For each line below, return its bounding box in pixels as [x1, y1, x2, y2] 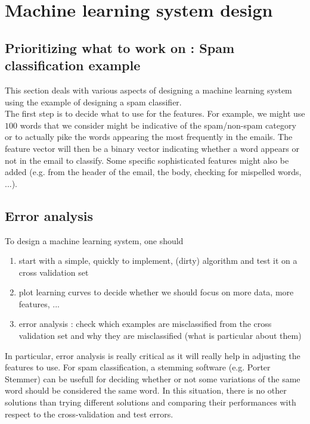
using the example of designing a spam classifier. [5, 95, 182, 108]
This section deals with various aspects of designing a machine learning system [5, 83, 292, 96]
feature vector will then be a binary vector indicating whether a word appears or [5, 142, 299, 154]
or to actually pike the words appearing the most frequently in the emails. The [5, 130, 293, 143]
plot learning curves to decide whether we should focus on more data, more [18, 286, 294, 298]
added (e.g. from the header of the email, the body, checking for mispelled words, [5, 166, 302, 178]
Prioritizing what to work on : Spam [5, 38, 235, 57]
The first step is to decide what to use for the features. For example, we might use [5, 107, 305, 120]
